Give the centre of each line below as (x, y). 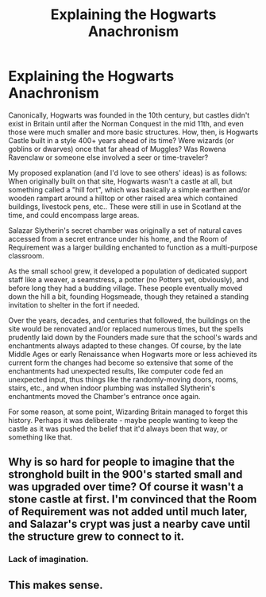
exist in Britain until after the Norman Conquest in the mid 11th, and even (126, 123)
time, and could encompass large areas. (74, 215)
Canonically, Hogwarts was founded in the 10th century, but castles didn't (129, 115)
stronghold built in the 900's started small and (125, 475)
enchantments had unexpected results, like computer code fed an (116, 370)
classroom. (27, 255)
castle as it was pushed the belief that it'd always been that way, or (118, 428)
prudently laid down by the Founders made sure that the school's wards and (133, 337)
